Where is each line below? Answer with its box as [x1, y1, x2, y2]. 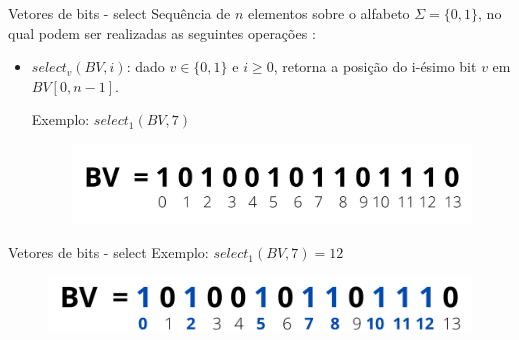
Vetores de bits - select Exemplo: [8, 242, 209, 263]
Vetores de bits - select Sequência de [8, 3, 231, 23]
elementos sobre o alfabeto [248, 3, 410, 23]
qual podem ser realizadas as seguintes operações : [8, 22, 316, 43]
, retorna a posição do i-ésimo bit [273, 56, 477, 77]
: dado [126, 56, 165, 77]
